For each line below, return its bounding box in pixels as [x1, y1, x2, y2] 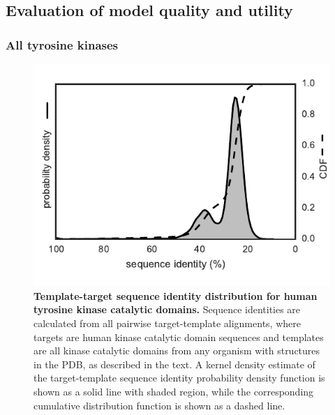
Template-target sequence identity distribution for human [33, 288, 318, 303]
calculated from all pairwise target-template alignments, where [33, 315, 301, 330]
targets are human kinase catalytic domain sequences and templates [33, 329, 324, 344]
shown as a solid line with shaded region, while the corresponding [33, 384, 314, 398]
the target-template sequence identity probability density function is [33, 370, 325, 385]
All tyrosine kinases [6, 36, 119, 53]
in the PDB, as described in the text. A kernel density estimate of [33, 356, 315, 371]
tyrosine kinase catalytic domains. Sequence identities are [33, 302, 301, 317]
